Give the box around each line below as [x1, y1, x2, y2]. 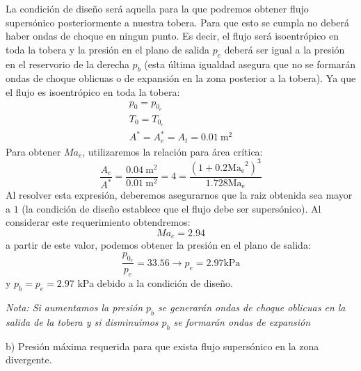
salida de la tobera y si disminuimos [6, 314, 159, 329]
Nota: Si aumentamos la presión [6, 299, 143, 314]
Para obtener [6, 144, 61, 158]
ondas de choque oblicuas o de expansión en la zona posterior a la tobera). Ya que [6, 71, 356, 85]
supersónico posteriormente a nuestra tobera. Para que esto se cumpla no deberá [6, 15, 350, 29]
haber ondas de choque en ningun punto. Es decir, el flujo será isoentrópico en [6, 28, 339, 43]
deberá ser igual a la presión [224, 42, 345, 56]
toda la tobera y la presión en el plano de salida [6, 42, 210, 56]
